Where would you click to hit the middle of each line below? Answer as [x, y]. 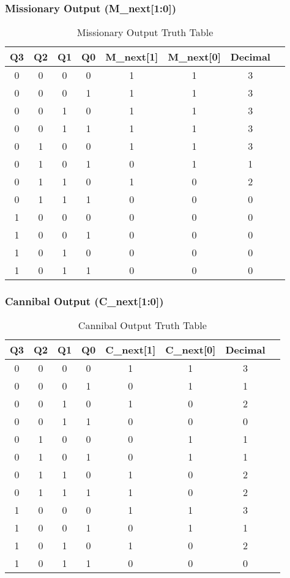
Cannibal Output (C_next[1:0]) [84, 301]
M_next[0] [194, 57]
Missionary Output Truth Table [145, 32]
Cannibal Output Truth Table [142, 325]
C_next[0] [191, 350]
